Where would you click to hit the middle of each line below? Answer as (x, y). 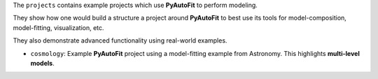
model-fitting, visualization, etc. (58, 27)
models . (43, 63)
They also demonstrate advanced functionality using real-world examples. (120, 41)
